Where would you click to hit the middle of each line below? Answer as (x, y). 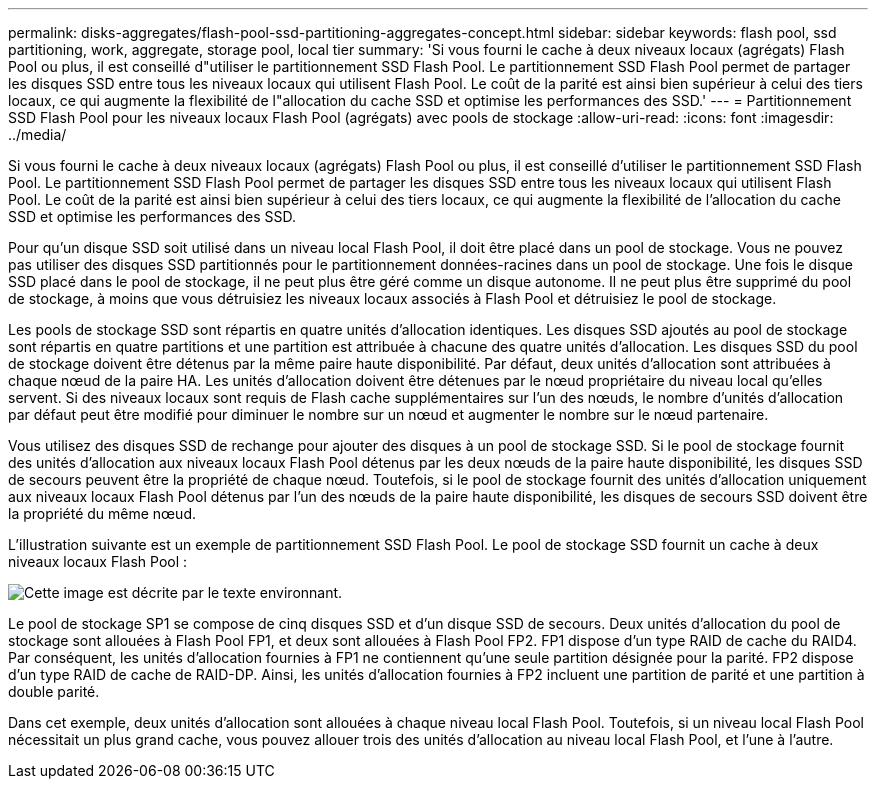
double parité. (54, 691)
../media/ (37, 134)
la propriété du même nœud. (102, 513)
